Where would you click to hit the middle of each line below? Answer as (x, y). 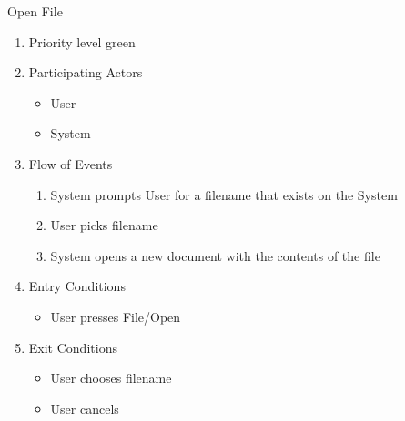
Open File (35, 11)
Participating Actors (86, 72)
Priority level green (82, 41)
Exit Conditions (73, 347)
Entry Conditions (77, 286)
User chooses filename (111, 378)
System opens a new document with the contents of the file (215, 255)
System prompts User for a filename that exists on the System (224, 194)
